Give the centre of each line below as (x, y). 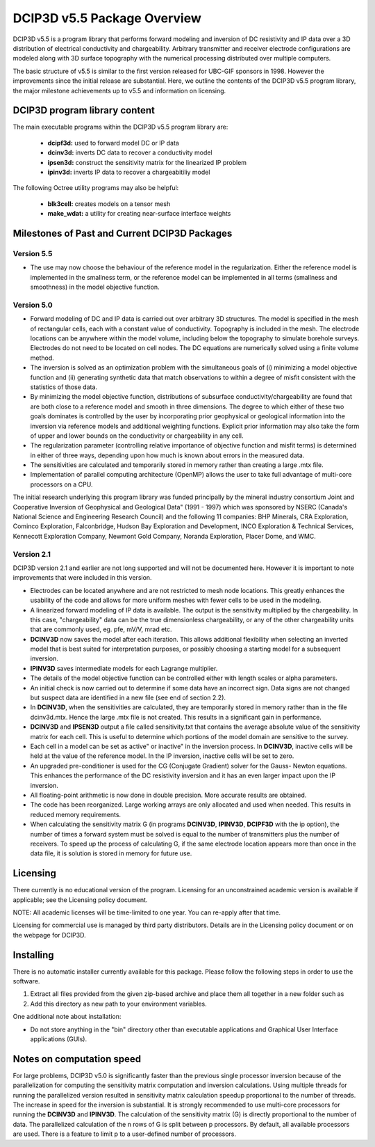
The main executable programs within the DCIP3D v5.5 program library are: (120, 127)
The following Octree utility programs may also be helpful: (96, 188)
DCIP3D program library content (84, 110)
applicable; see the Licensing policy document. (80, 900)
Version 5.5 (33, 253)
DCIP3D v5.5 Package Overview (107, 18)
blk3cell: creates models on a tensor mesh (109, 204)
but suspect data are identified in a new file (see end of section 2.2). (128, 698)
